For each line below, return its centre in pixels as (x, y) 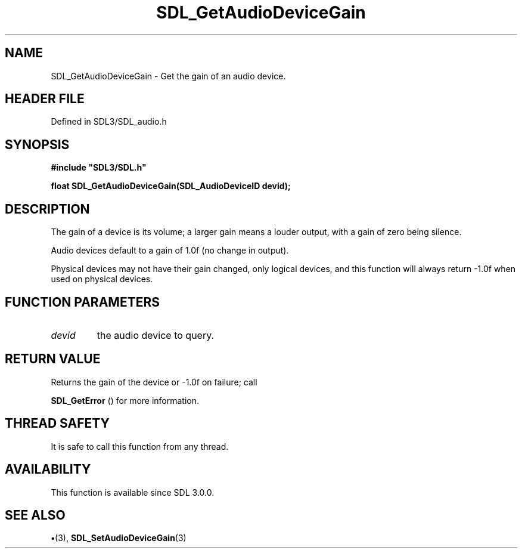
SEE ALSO (35, 515)
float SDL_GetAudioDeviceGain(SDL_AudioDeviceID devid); (171, 186)
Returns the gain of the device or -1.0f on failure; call (154, 382)
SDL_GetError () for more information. (125, 400)
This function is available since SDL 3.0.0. (133, 492)
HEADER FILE (45, 99)
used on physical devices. (102, 279)
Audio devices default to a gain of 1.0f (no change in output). (170, 251)
